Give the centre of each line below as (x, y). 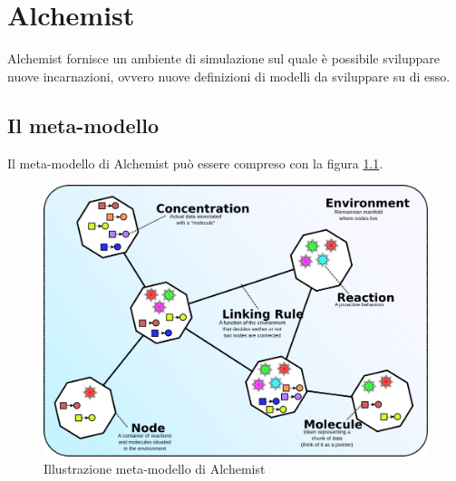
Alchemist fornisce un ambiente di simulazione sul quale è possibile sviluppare (223, 58)
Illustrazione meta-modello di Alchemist (155, 469)
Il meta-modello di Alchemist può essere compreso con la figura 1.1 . (195, 163)
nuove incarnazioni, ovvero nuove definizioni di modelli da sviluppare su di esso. (229, 76)
